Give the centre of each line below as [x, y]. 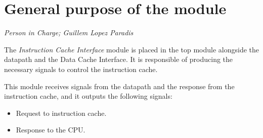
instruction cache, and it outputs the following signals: [88, 96]
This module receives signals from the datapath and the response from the [119, 86]
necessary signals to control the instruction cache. [81, 69]
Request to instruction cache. [61, 113]
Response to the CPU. [51, 130]
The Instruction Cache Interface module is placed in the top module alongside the [131, 49]
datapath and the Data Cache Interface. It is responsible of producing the [119, 59]
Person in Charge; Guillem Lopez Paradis [69, 32]
